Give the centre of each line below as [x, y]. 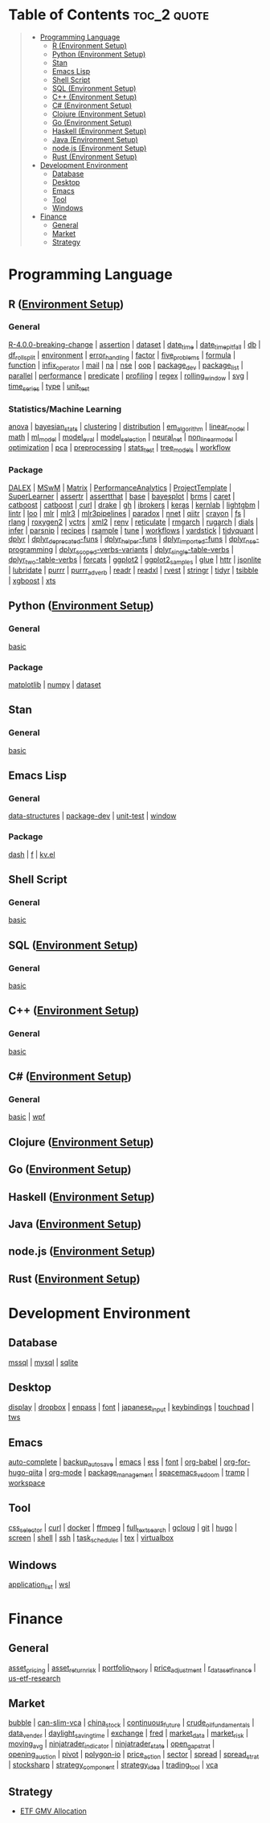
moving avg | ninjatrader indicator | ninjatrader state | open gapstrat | [112, 1744]
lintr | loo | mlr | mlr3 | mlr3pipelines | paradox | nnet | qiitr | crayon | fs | [127, 513]
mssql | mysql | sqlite [43, 1362]
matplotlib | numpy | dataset [55, 684]
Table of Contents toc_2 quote [109, 15]
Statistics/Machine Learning [65, 409]
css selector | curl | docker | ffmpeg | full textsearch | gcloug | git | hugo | [123, 1528]
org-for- [237, 1462]
